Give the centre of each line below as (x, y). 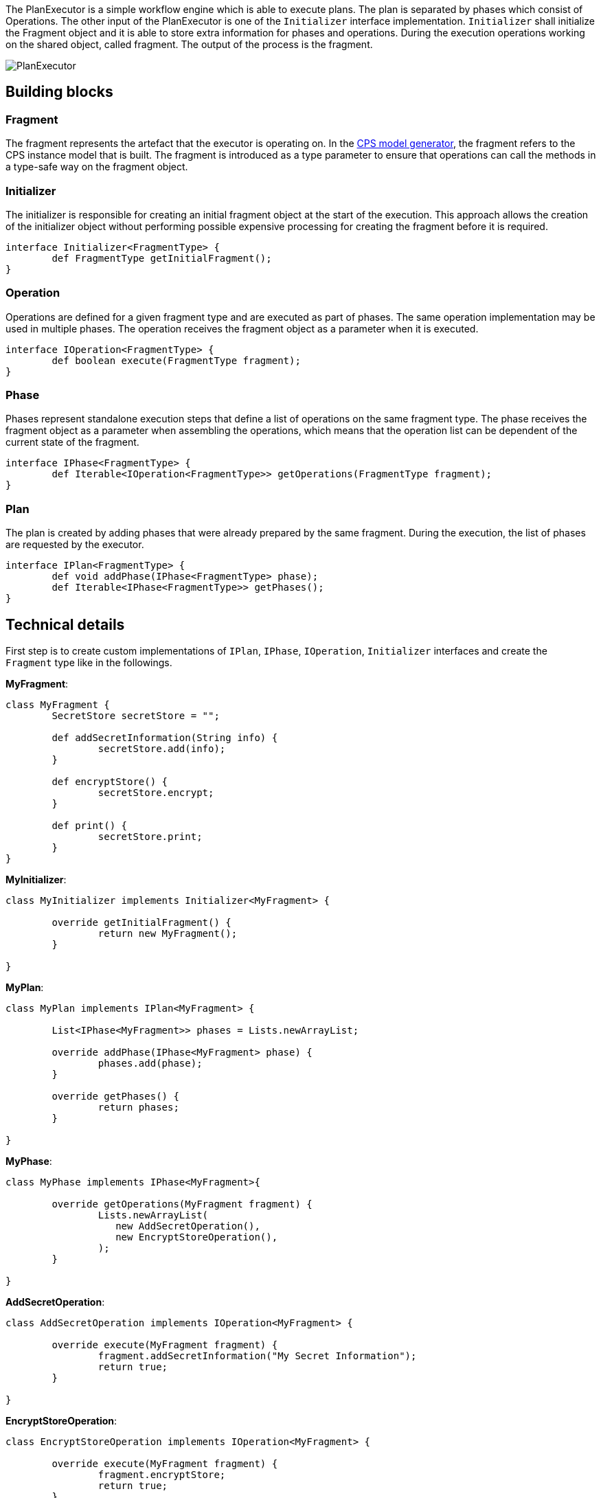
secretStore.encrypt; (156, 793)
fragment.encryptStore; (162, 1475)
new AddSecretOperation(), (188, 1226)
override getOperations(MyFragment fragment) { (182, 1204)
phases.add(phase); (150, 1064)
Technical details (65, 624)
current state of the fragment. (72, 442)
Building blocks (59, 92)
